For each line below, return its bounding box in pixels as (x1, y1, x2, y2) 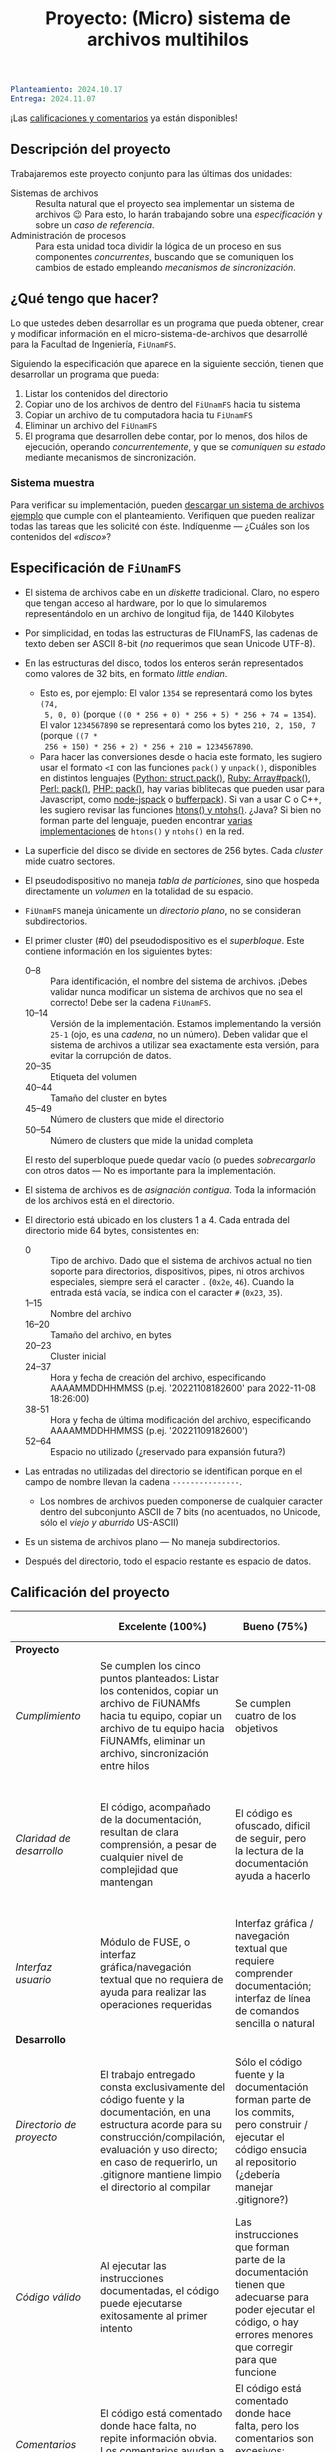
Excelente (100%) (118, 1620, 207, 1634)
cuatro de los (234, 1709, 297, 1723)
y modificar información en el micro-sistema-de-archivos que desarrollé (10, 327, 308, 339)
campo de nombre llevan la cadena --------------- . (24, 1475, 243, 1487)
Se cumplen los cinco (99, 1659, 202, 1673)
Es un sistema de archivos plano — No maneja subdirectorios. (24, 1535, 281, 1547)
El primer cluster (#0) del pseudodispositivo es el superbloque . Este (24, 934, 305, 946)
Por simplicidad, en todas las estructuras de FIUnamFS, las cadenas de (24, 627, 318, 639)
